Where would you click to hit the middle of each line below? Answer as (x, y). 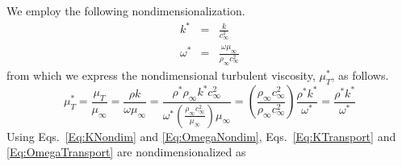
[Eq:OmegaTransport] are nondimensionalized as (126, 152)
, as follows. (360, 75)
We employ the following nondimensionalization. (126, 10)
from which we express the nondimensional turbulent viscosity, (161, 75)
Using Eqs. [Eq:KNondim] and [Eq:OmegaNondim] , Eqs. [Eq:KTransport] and (201, 136)
